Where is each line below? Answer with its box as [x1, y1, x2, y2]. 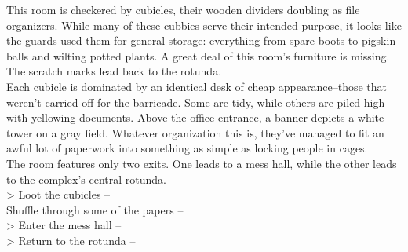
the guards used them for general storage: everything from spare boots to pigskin [6, 32, 396, 49]
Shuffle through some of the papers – [6, 201, 184, 217]
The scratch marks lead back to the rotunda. [6, 63, 222, 79]
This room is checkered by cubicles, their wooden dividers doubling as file [6, 2, 360, 17]
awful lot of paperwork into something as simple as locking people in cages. [6, 140, 368, 156]
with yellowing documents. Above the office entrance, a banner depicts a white [6, 109, 384, 126]
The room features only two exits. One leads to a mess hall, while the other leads [6, 155, 397, 171]
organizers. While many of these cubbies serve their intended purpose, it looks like [6, 16, 402, 33]
